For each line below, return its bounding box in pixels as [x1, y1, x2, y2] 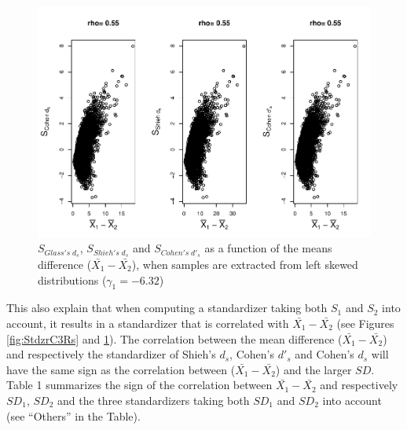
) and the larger [275, 361, 352, 377]
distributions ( [38, 271, 107, 288]
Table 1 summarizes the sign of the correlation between [6, 377, 273, 393]
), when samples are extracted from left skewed [131, 255, 358, 272]
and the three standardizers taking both [57, 391, 250, 408]
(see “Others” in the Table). [6, 407, 141, 424]
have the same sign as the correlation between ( [6, 361, 236, 377]
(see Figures [336, 314, 394, 331]
